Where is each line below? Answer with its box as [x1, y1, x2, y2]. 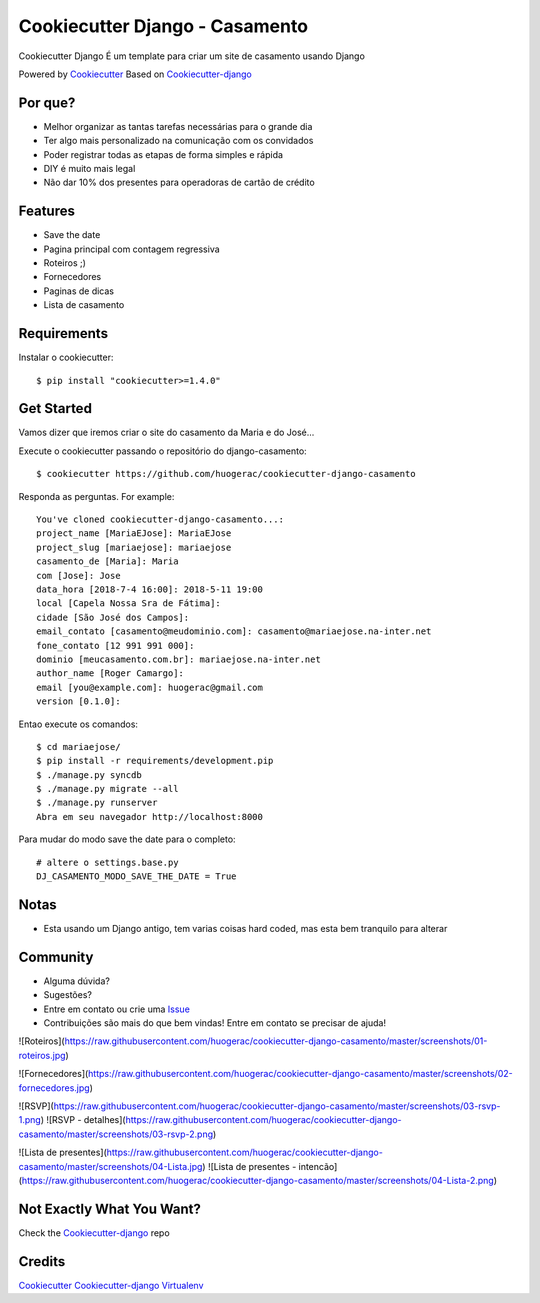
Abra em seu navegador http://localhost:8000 [36, 811, 264, 822]
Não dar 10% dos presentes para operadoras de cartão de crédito [43, 176, 315, 189]
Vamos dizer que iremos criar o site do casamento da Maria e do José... [18, 426, 315, 439]
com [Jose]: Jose [36, 570, 121, 581]
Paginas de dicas [43, 285, 115, 297]
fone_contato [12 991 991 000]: [36, 640, 195, 651]
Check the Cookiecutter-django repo [18, 1226, 170, 1239]
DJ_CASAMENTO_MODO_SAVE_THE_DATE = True [36, 871, 237, 882]
